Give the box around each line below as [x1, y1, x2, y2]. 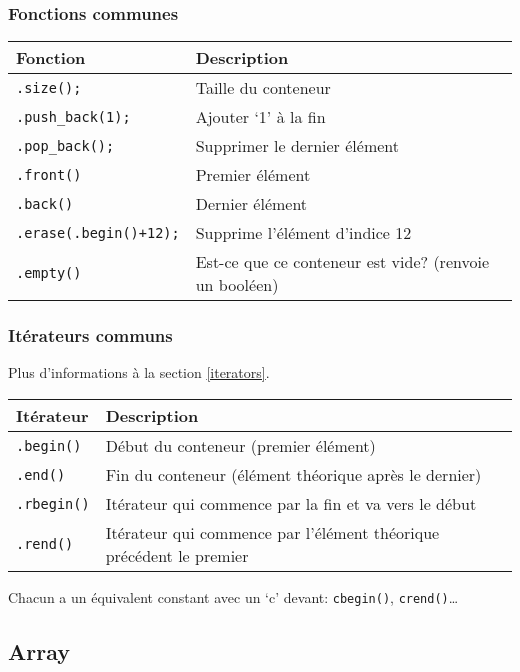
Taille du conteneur [195, 76, 331, 100]
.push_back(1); [16, 108, 131, 125]
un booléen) [195, 273, 279, 297]
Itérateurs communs [8, 323, 173, 348]
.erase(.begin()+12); [16, 224, 180, 241]
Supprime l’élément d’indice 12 [195, 221, 412, 245]
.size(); [16, 79, 82, 96]
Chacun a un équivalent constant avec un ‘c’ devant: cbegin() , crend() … [8, 587, 459, 608]
